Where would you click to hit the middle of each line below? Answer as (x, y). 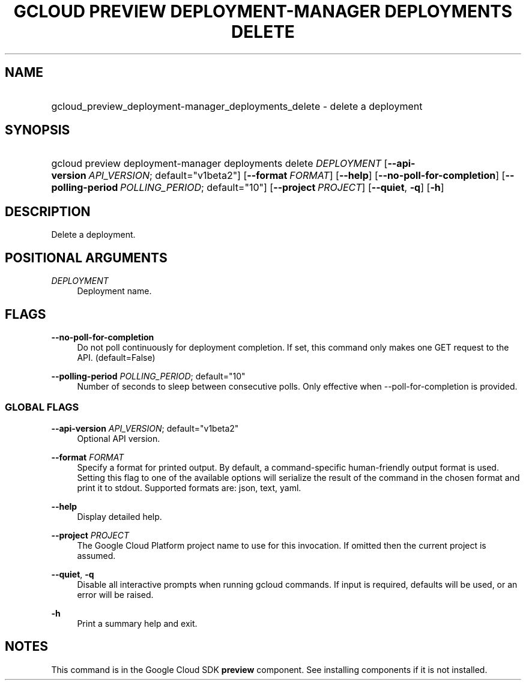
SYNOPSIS (38, 130)
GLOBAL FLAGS (42, 407)
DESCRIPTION (48, 211)
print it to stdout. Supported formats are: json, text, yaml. (189, 487)
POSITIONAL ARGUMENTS (86, 258)
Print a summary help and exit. (137, 623)
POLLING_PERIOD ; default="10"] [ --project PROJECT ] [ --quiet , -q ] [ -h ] (282, 188)
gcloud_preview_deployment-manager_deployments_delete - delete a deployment (237, 106)
